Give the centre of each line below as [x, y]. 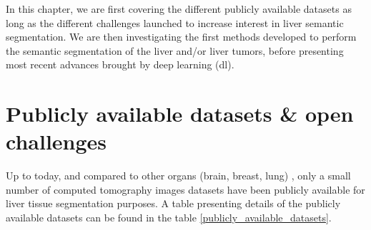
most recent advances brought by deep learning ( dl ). [120, 64]
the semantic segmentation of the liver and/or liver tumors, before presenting [175, 50]
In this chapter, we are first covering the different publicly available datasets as [179, 9]
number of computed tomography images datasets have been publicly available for [185, 189]
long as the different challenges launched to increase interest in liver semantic [175, 22]
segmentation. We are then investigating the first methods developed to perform [181, 37]
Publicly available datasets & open [180, 114]
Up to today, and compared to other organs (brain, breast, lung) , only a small [178, 176]
